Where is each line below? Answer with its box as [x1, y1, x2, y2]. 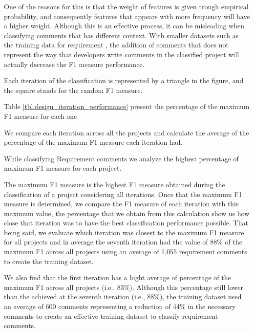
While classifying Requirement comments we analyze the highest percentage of [4, 153, 239, 163]
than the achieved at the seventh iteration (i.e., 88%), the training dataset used [4, 291, 242, 302]
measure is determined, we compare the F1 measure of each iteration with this [4, 199, 239, 209]
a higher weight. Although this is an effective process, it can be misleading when [4, 21, 244, 31]
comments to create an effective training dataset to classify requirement [4, 310, 218, 321]
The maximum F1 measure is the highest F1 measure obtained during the [4, 179, 225, 189]
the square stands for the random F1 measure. [4, 85, 143, 95]
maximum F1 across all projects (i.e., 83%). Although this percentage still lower [4, 282, 243, 292]
